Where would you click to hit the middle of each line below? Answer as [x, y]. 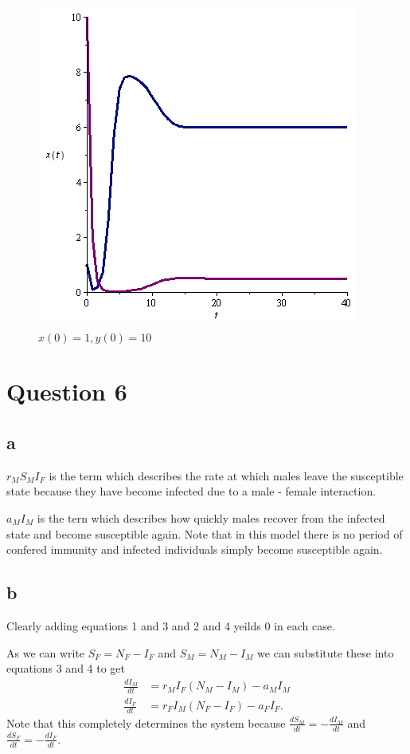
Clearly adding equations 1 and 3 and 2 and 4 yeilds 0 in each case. [171, 625]
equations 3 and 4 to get [66, 668]
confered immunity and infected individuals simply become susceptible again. [195, 549]
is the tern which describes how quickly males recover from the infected [211, 517]
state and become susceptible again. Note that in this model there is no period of [205, 533]
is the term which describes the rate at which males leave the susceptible [226, 475]
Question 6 [67, 391]
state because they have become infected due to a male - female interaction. [191, 491]
